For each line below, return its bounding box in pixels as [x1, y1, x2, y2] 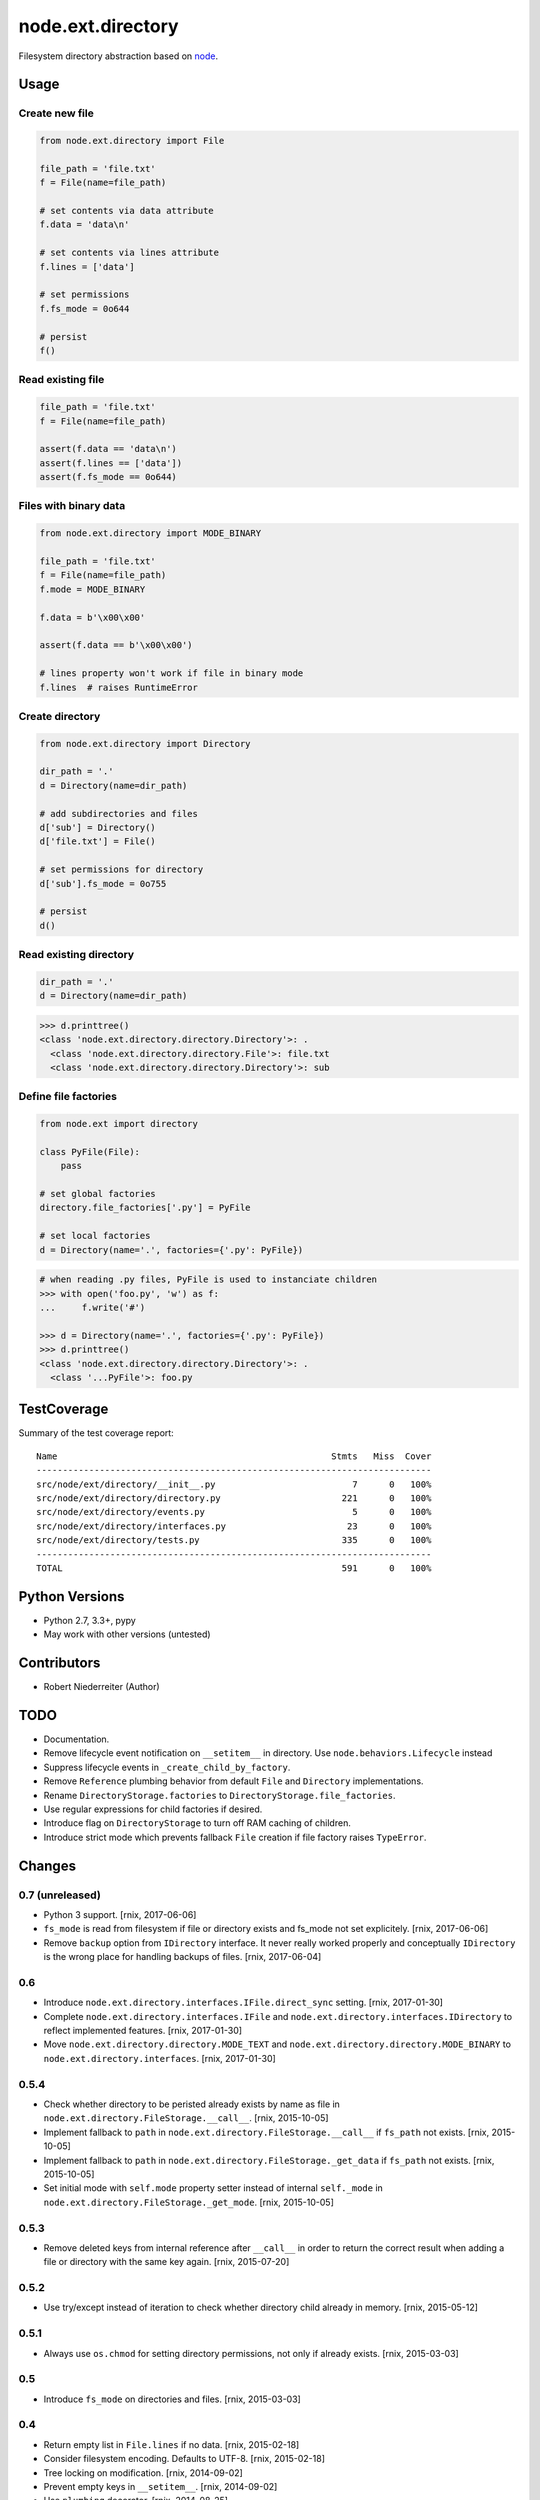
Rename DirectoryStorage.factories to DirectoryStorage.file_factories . [43, 1789, 396, 1801]
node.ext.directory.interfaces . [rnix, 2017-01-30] [43, 2052, 277, 2064]
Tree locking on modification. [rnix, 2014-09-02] [43, 2466, 244, 2479]
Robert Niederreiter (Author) [43, 1681, 160, 1693]
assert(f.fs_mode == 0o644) [39, 471, 177, 483]
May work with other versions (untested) [43, 1628, 211, 1640]
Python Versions [18, 1588, 125, 1605]
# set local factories [39, 1230, 151, 1242]
